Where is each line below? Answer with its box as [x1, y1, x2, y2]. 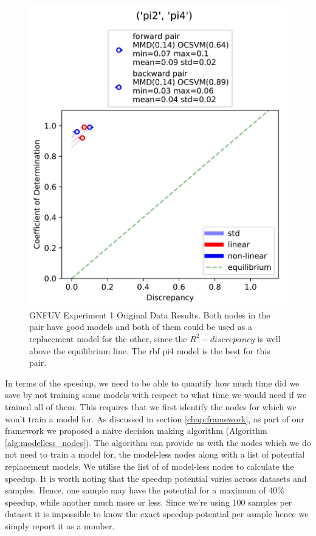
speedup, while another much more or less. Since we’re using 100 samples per [5, 495, 292, 508]
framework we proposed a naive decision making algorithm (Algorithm [5, 424, 267, 437]
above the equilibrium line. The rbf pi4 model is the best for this [29, 344, 270, 357]
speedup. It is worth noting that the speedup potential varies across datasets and [5, 472, 307, 484]
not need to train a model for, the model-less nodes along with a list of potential [5, 448, 305, 461]
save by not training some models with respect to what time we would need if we [5, 388, 307, 401]
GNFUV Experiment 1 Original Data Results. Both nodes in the [29, 308, 270, 321]
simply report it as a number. [5, 519, 115, 532]
